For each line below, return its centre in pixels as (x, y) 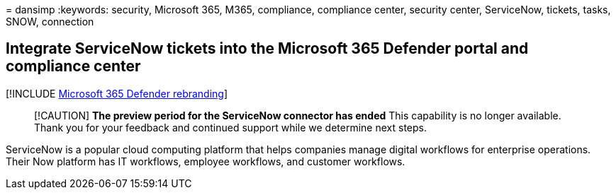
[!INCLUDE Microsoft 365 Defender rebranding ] (117, 93)
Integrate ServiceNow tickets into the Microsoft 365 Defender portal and (267, 49)
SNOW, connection (50, 22)
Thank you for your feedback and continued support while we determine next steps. (231, 127)
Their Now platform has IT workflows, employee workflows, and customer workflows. (206, 161)
